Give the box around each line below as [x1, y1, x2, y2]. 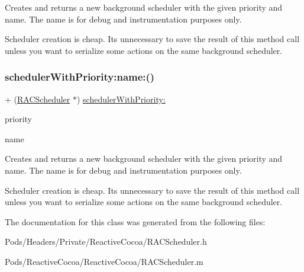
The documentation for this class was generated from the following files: [5, 215, 266, 228]
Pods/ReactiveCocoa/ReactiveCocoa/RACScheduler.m [5, 255, 203, 267]
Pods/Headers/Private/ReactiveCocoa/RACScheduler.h [5, 235, 207, 248]
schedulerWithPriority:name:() [5, 69, 155, 84]
